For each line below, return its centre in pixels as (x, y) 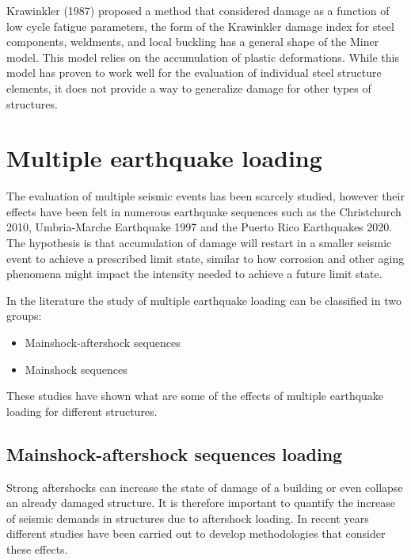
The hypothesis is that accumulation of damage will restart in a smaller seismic (199, 243)
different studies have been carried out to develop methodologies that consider (196, 533)
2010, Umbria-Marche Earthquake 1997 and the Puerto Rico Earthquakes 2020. (200, 227)
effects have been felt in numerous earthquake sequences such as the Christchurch (204, 211)
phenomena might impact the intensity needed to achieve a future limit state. (194, 274)
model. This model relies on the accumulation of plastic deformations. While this (203, 57)
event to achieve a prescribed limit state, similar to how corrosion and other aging (205, 258)
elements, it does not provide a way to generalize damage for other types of (189, 88)
